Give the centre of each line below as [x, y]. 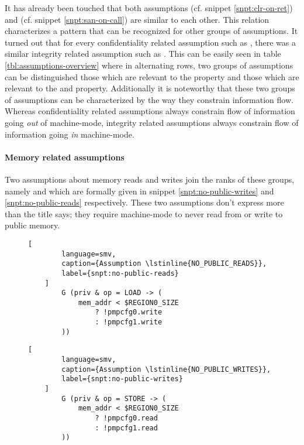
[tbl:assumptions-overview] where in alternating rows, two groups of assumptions [149, 65]
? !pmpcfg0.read [126, 418]
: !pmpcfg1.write [129, 322]
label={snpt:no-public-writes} [122, 379]
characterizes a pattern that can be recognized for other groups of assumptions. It [151, 31]
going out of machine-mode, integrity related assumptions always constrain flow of [152, 122]
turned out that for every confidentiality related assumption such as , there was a [150, 42]
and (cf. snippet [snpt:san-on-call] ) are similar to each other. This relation [137, 19]
